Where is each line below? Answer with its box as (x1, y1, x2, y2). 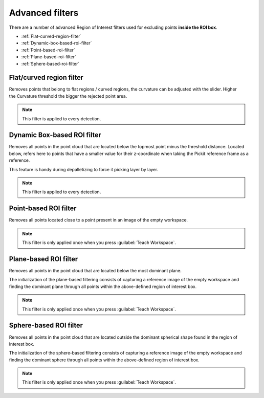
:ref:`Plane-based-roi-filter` (21, 54, 76, 60)
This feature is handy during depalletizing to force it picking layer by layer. (9, 166, 158, 172)
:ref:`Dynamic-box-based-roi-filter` (21, 40, 92, 46)
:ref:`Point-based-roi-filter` (21, 47, 75, 53)
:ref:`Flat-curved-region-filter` (21, 33, 82, 39)
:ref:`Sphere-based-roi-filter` (21, 61, 80, 66)
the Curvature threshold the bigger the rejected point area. (9, 93, 127, 99)
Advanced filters (9, 7, 79, 18)
